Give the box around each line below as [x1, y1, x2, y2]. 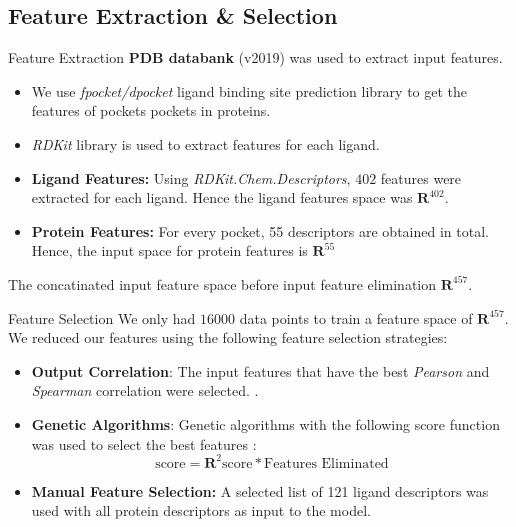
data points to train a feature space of [239, 307, 473, 328]
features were [380, 167, 462, 188]
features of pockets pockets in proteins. [31, 100, 271, 121]
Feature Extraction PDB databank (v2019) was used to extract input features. [8, 47, 503, 68]
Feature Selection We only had [8, 307, 196, 328]
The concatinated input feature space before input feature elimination [8, 273, 437, 294]
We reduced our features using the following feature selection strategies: [8, 327, 448, 348]
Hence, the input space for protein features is [31, 240, 308, 261]
